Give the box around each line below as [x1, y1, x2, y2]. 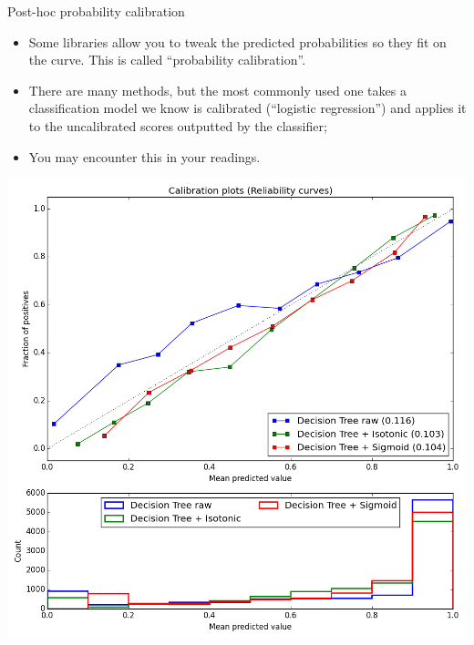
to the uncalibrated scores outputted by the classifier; [28, 116, 327, 135]
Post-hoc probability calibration [7, 2, 185, 20]
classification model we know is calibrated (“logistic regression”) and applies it [28, 98, 467, 118]
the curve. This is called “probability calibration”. [28, 50, 306, 69]
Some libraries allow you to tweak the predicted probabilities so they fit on [28, 32, 447, 51]
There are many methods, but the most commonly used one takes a [28, 80, 407, 99]
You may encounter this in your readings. [28, 147, 261, 166]
